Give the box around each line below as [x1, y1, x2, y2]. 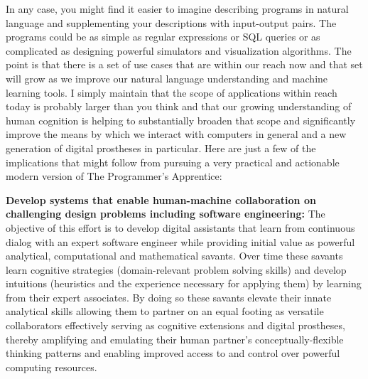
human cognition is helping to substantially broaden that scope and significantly [6, 112, 356, 127]
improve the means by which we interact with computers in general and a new [6, 127, 347, 142]
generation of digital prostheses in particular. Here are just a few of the [6, 140, 316, 155]
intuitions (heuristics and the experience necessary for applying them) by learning [6, 276, 362, 291]
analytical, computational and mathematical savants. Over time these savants [6, 248, 343, 263]
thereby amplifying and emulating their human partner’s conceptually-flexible [6, 331, 344, 346]
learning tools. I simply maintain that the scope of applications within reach [6, 85, 337, 100]
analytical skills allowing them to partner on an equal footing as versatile [6, 304, 324, 319]
